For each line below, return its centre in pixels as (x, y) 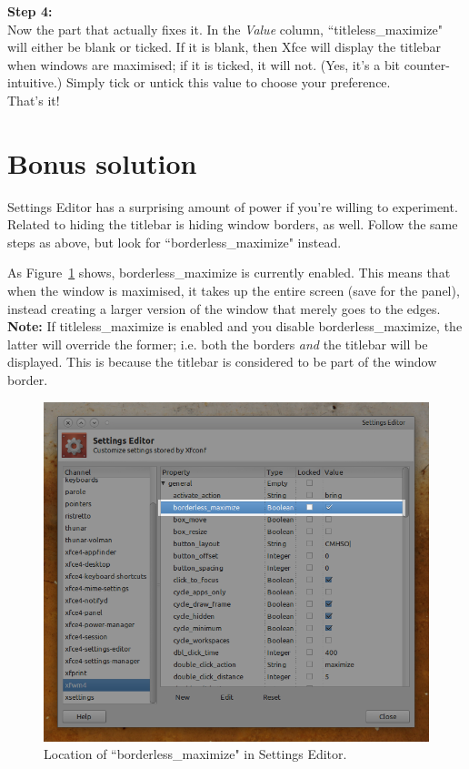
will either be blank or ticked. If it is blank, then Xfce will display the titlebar (225, 47)
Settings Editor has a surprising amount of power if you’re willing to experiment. (233, 206)
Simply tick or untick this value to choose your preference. (228, 82)
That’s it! (34, 100)
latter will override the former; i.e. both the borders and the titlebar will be (218, 344)
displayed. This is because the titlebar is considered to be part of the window (222, 362)
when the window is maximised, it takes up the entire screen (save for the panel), (234, 291)
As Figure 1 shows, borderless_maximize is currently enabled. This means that (229, 273)
